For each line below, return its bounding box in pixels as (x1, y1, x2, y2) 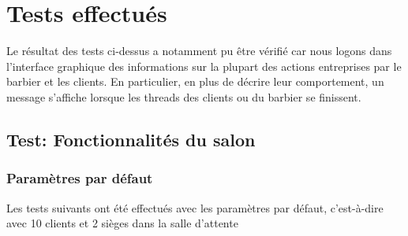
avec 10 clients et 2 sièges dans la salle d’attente (6, 215, 238, 231)
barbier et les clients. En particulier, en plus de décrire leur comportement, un (6, 73, 384, 90)
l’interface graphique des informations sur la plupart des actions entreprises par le (6, 57, 402, 74)
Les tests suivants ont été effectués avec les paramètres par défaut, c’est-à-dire (6, 199, 384, 216)
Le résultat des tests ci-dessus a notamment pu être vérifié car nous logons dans (6, 42, 392, 59)
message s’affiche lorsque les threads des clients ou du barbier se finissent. (6, 88, 361, 105)
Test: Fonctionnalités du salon (6, 127, 256, 151)
